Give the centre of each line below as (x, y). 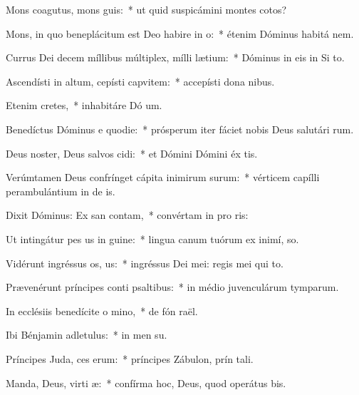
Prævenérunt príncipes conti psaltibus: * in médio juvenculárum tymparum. (172, 287)
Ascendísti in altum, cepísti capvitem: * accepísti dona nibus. (140, 81)
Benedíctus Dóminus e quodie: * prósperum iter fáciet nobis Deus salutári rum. (180, 129)
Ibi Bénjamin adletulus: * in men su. (87, 335)
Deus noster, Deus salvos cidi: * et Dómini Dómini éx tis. (132, 153)
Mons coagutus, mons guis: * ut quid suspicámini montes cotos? (146, 9)
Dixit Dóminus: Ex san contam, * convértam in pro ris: (127, 215)
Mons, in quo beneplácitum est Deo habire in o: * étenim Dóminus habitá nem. (180, 33)
